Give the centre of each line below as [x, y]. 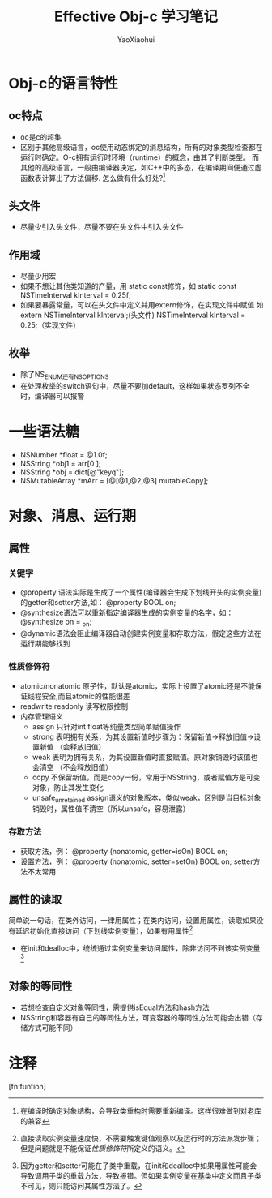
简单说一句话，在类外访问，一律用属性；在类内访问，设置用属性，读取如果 [132, 921]
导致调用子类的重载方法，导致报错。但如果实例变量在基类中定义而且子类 [140, 1175]
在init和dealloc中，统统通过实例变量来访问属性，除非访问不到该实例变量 [140, 948]
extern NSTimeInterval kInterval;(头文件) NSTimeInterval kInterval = [133, 315]
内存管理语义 [41, 716]
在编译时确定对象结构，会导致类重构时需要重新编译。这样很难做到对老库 [140, 1110]
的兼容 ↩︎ [35, 1121]
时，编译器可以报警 [52, 396]
